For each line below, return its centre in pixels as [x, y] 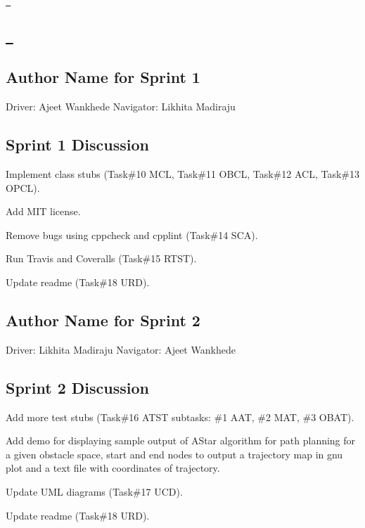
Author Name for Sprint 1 [103, 77]
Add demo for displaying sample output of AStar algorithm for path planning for [181, 440]
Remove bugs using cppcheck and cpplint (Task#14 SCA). [132, 234]
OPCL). [23, 187]
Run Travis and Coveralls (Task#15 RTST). [101, 258]
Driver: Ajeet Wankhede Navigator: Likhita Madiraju [121, 107]
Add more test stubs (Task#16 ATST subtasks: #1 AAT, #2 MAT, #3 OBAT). [180, 417]
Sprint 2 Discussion [77, 387]
